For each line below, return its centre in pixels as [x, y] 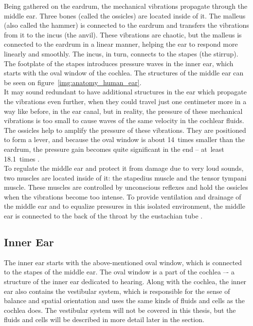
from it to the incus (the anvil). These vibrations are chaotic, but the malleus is [123, 34]
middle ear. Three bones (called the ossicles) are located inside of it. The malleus [125, 15]
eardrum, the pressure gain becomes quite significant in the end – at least [114, 149]
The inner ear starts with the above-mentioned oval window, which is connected [123, 262]
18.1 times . [22, 158]
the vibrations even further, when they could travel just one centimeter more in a [125, 101]
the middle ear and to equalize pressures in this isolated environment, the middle [125, 206]
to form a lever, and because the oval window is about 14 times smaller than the [125, 139]
